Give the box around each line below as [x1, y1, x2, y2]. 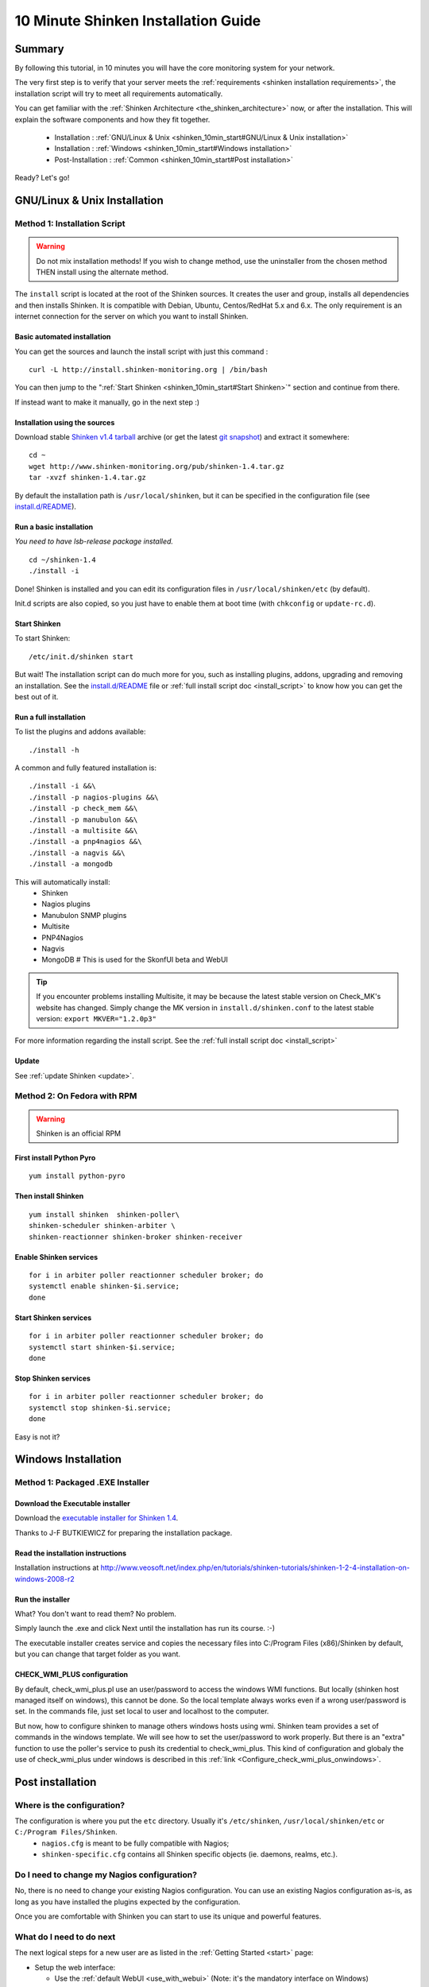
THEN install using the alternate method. [36, 267, 168, 277]
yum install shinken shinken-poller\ [29, 1210, 180, 1219]
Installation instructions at [14, 1563, 99, 1573]
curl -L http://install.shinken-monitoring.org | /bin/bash [29, 365, 268, 374]
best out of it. [14, 691, 59, 701]
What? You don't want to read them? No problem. [14, 1609, 176, 1619]
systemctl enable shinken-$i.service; [29, 1282, 180, 1291]
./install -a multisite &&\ [29, 827, 138, 835]
